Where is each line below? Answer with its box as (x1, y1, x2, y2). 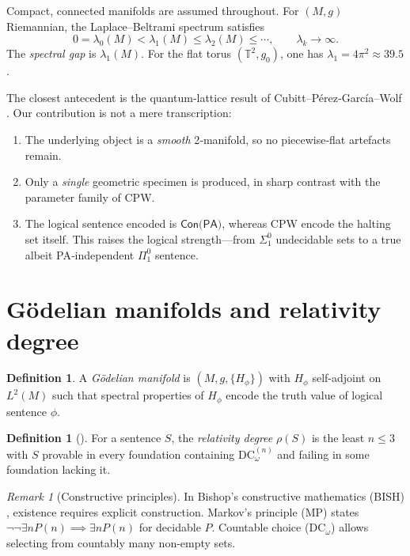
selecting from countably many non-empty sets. (6, 534, 236, 550)
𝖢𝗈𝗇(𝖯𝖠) (180, 219, 222, 231)
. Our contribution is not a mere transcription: (6, 104, 232, 121)
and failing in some (277, 445, 370, 462)
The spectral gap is (6, 45, 97, 62)
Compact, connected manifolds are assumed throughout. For (6, 2, 299, 18)
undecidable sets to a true (275, 230, 401, 247)
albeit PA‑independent (25, 246, 135, 263)
